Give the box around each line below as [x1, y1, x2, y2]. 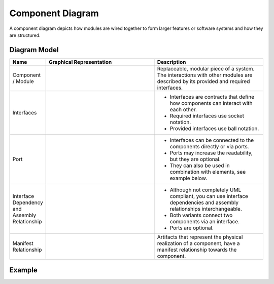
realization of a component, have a [157, 239, 241, 247]
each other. [169, 106, 197, 113]
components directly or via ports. [169, 143, 249, 150]
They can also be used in [169, 162, 230, 169]
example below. [169, 175, 208, 182]
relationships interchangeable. [169, 205, 242, 212]
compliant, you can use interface [169, 192, 249, 199]
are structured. [9, 32, 41, 38]
